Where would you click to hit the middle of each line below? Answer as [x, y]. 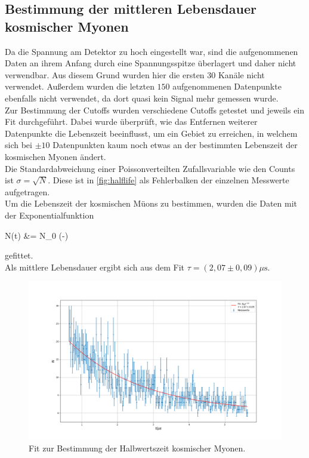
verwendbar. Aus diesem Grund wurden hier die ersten [105, 74]
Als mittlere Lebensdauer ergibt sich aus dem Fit [95, 267]
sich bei [18, 145]
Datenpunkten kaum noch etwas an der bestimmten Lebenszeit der [175, 145]
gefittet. [19, 255]
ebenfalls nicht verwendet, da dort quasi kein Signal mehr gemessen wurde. [142, 98]
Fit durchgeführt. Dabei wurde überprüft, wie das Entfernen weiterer [131, 122]
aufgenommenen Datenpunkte [227, 86]
